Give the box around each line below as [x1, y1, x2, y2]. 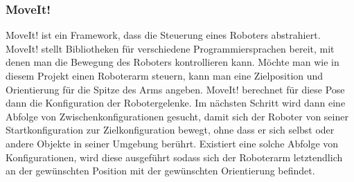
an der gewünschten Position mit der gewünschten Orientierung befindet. [6, 163, 315, 178]
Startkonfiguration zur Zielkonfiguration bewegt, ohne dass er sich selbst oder [6, 122, 335, 137]
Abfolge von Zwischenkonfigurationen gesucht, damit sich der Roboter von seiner [6, 109, 348, 123]
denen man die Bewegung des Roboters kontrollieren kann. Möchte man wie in [6, 55, 339, 69]
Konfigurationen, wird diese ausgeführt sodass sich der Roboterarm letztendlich [6, 149, 343, 164]
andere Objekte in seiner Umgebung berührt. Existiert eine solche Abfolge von [6, 136, 339, 150]
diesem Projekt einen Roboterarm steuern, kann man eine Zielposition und [6, 69, 324, 82]
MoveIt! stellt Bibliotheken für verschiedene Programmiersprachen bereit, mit [6, 41, 335, 55]
